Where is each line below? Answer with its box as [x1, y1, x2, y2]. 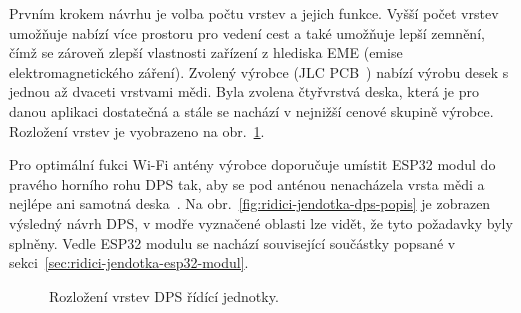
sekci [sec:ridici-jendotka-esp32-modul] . [9, 252, 249, 273]
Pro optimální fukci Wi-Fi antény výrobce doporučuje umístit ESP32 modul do [9, 154, 496, 175]
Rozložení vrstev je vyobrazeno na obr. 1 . [9, 120, 265, 141]
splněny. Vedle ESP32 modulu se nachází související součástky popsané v [9, 232, 456, 253]
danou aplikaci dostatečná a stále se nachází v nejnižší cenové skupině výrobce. [9, 100, 494, 121]
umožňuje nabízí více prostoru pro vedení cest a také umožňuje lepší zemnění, [9, 22, 485, 43]
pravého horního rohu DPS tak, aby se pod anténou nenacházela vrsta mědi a [9, 173, 485, 194]
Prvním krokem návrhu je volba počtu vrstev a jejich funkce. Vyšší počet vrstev [9, 3, 499, 23]
